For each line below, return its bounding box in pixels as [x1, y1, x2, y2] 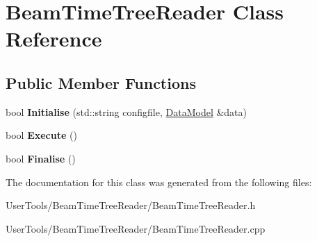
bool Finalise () [6, 151, 76, 165]
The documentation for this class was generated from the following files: [6, 174, 312, 189]
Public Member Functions [6, 72, 196, 93]
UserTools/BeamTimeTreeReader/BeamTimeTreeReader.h [6, 198, 256, 213]
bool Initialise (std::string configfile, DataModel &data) [6, 104, 247, 119]
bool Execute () [6, 128, 77, 142]
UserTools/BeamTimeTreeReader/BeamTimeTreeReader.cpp [6, 221, 266, 235]
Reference [6, 24, 102, 53]
